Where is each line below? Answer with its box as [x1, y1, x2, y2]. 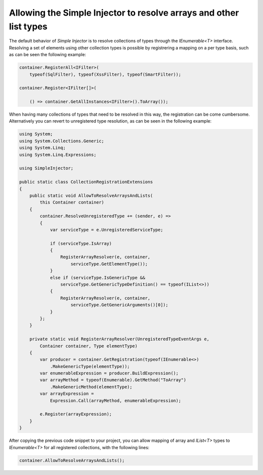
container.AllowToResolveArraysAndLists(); [19, 457, 125, 463]
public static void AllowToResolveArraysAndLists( [29, 193, 153, 198]
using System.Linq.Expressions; [19, 152, 97, 157]
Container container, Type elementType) [39, 343, 138, 349]
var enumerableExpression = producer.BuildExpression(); [39, 371, 179, 376]
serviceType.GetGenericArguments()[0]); [71, 302, 169, 308]
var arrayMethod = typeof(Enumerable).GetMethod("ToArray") [39, 377, 187, 383]
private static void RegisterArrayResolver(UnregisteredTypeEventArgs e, [29, 336, 209, 342]
